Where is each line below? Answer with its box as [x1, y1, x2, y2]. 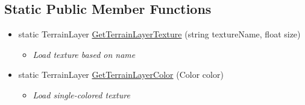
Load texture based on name [33, 48, 136, 60]
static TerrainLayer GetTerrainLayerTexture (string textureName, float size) [18, 28, 301, 40]
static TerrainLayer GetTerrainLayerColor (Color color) [18, 68, 224, 81]
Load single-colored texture [33, 88, 130, 101]
